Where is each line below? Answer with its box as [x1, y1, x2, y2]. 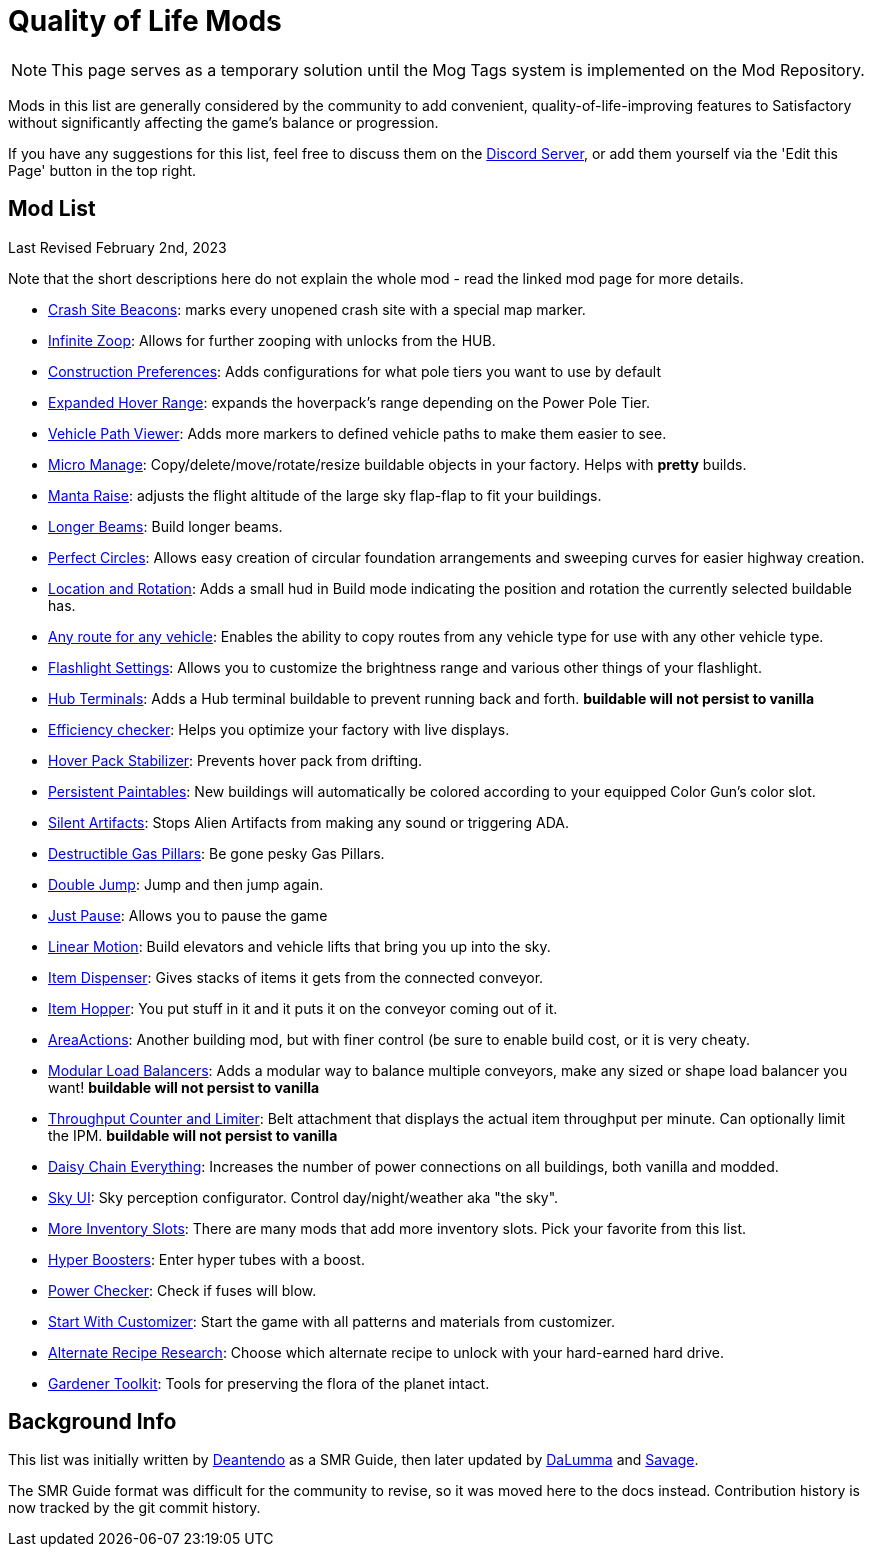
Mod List [8, 196, 96, 222]
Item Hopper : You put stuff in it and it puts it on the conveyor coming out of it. [48, 999, 558, 1017]
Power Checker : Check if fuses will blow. [48, 1281, 317, 1299]
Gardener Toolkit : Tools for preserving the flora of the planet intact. [48, 1374, 490, 1392]
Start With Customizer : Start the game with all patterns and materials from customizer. [48, 1312, 615, 1330]
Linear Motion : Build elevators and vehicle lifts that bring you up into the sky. [48, 937, 551, 955]
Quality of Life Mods [8, 4, 282, 38]
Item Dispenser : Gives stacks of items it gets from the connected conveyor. [48, 968, 544, 986]
